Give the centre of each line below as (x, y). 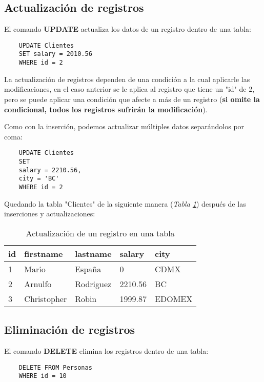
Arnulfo (38, 284)
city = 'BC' (39, 179)
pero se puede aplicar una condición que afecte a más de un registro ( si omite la (132, 99)
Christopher (46, 298)
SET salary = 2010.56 (55, 54)
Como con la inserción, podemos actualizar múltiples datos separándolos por (124, 126)
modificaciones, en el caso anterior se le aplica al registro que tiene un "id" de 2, (129, 89)
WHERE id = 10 (43, 376)
